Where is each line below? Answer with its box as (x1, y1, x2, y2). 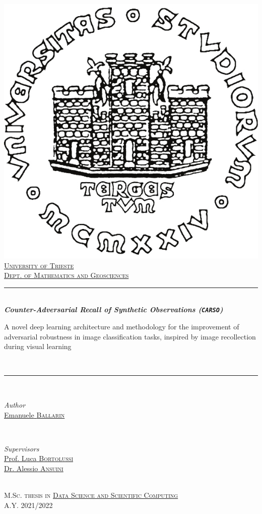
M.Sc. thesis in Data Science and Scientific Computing (4, 490, 178, 500)
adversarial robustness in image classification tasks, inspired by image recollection (4, 331, 256, 341)
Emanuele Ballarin (4, 409, 65, 420)
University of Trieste (4, 260, 74, 270)
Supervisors (4, 443, 39, 453)
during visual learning (4, 341, 72, 352)
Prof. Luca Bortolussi (4, 453, 73, 464)
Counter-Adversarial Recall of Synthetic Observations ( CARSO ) (4, 304, 223, 315)
